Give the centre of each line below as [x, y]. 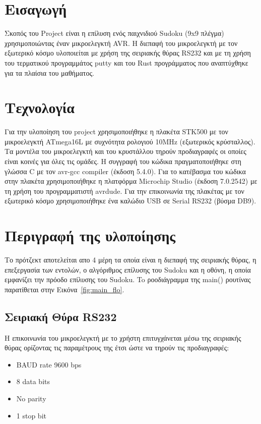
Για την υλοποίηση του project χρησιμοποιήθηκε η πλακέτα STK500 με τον [116, 131]
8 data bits [33, 381]
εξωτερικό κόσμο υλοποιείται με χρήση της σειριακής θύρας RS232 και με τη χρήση [128, 53]
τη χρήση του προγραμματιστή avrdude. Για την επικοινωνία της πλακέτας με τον [124, 191]
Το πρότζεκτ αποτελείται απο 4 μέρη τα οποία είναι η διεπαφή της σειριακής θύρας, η [130, 260]
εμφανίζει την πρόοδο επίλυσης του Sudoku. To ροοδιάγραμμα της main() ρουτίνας [128, 279]
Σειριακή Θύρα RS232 [61, 316]
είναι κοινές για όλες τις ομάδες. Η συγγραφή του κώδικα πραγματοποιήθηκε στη [123, 161]
